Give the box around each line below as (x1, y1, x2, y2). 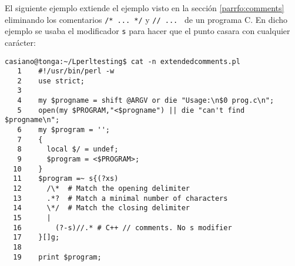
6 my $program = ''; (17, 126, 110, 134)
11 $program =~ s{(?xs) (13, 174, 119, 183)
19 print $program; (13, 252, 102, 261)
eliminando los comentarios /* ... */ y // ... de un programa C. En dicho (5, 13, 287, 25)
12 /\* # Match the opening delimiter (13, 184, 190, 193)
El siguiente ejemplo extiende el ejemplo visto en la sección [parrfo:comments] (5, 2, 284, 14)
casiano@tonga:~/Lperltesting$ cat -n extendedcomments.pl (5, 57, 240, 66)
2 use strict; (17, 76, 85, 85)
